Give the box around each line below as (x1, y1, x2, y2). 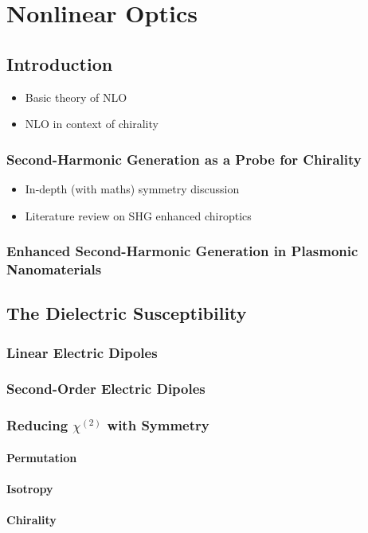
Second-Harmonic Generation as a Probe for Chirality (6, 149, 362, 169)
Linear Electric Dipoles (6, 342, 158, 362)
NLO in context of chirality (25, 115, 159, 132)
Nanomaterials (6, 259, 102, 279)
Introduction (6, 51, 113, 76)
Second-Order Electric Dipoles (6, 379, 206, 399)
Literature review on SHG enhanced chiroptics (25, 207, 252, 224)
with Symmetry (107, 415, 209, 435)
